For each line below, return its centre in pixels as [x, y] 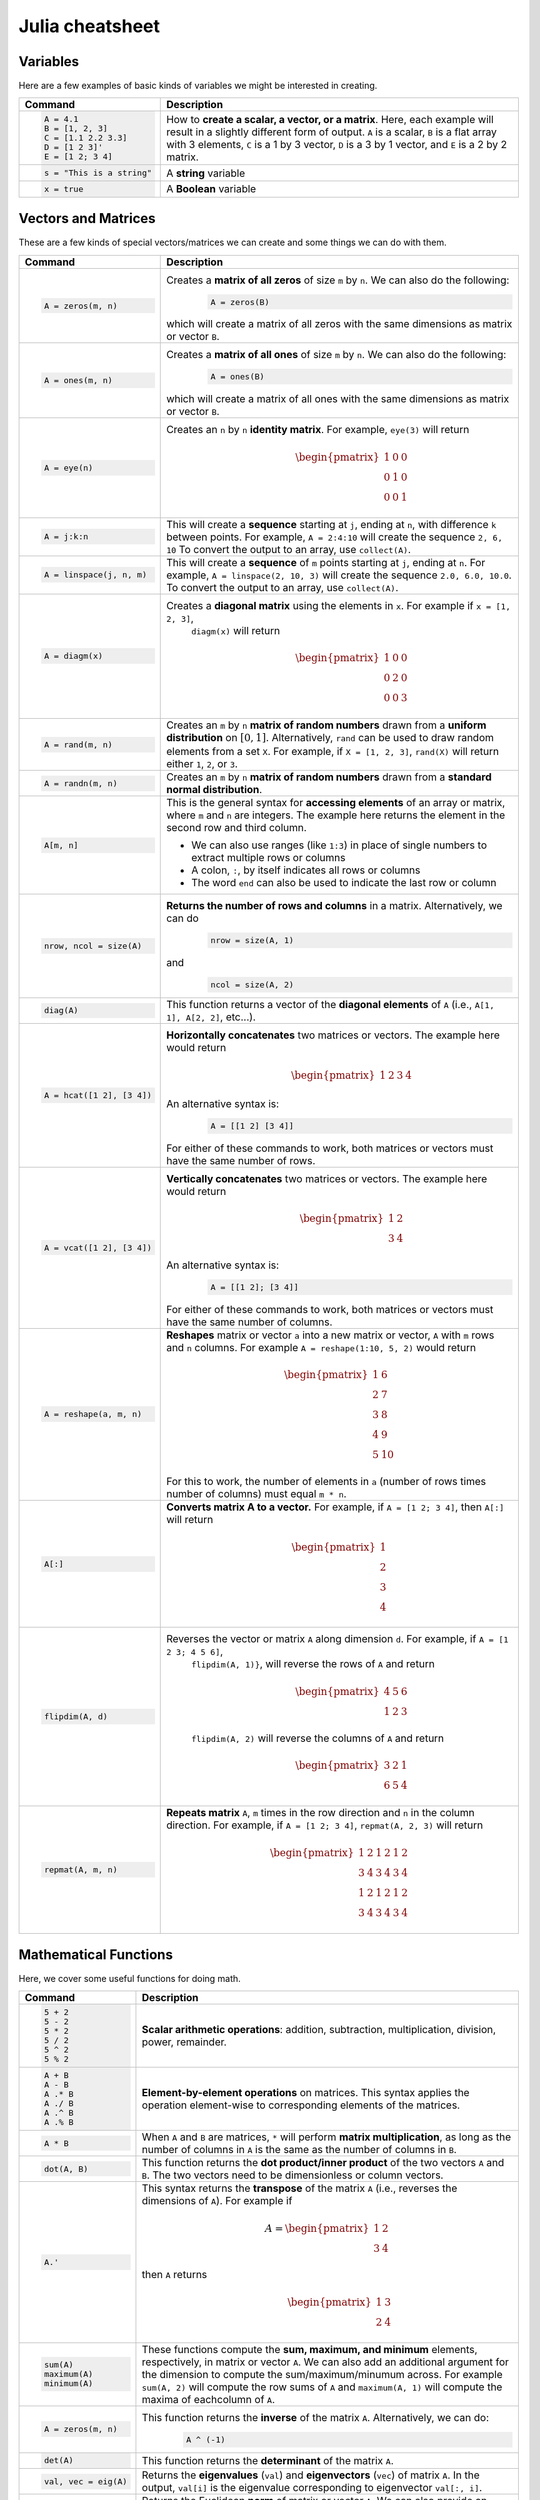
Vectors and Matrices [87, 218]
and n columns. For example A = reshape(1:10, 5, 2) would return [321, 1347]
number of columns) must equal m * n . [256, 1494]
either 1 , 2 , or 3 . [202, 764]
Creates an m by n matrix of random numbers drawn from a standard [329, 777]
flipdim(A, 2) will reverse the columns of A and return [318, 1738]
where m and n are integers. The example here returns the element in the [336, 815]
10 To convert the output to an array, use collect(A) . [289, 549]
